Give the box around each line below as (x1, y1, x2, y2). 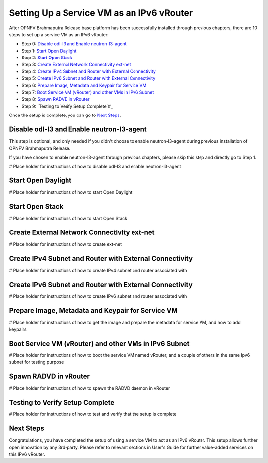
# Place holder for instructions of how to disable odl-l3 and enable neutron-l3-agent (9, 164, 181, 170)
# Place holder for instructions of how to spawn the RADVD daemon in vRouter (9, 385, 170, 391)
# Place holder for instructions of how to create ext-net (9, 241, 122, 247)
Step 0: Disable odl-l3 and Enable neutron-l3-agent (21, 41, 127, 47)
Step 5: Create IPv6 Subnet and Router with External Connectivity (21, 75, 156, 81)
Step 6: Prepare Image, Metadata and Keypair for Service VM (21, 82, 147, 88)
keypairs (9, 326, 27, 332)
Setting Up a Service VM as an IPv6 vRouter (9, 7, 193, 18)
